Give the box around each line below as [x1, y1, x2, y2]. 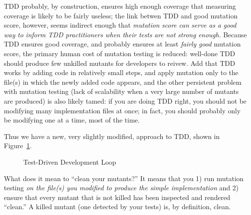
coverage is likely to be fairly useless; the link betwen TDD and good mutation [4, 10, 238, 20]
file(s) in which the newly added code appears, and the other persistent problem [4, 77, 242, 87]
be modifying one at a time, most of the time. [4, 115, 140, 125]
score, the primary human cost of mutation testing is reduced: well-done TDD [4, 48, 235, 58]
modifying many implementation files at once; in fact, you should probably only [4, 105, 241, 115]
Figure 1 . [4, 140, 32, 151]
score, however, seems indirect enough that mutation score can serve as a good [4, 20, 236, 30]
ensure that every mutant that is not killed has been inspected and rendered [4, 192, 231, 202]
